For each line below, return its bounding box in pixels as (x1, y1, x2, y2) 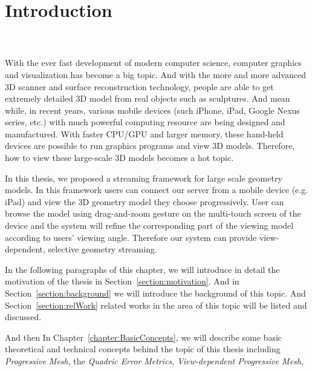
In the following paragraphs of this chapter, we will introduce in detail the (5, 263, 280, 275)
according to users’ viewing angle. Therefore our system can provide (5, 231, 257, 243)
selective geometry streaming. (48, 243, 157, 255)
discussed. (5, 310, 42, 323)
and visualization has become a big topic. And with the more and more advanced (5, 68, 307, 80)
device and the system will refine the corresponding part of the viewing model (5, 219, 294, 232)
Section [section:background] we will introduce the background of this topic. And (5, 287, 306, 299)
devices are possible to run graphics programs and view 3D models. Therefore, (5, 139, 295, 152)
